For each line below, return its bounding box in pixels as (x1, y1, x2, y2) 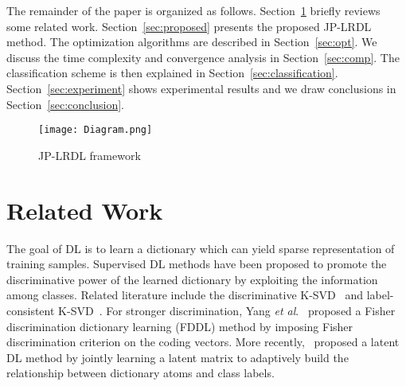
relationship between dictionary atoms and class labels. (6, 365, 275, 381)
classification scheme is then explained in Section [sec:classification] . (6, 64, 338, 81)
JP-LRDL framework (38, 146, 141, 163)
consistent (6, 302, 55, 318)
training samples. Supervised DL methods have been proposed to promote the (6, 255, 387, 272)
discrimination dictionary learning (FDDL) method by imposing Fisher (6, 318, 353, 334)
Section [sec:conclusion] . (6, 96, 124, 112)
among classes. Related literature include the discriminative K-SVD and (6, 287, 364, 303)
